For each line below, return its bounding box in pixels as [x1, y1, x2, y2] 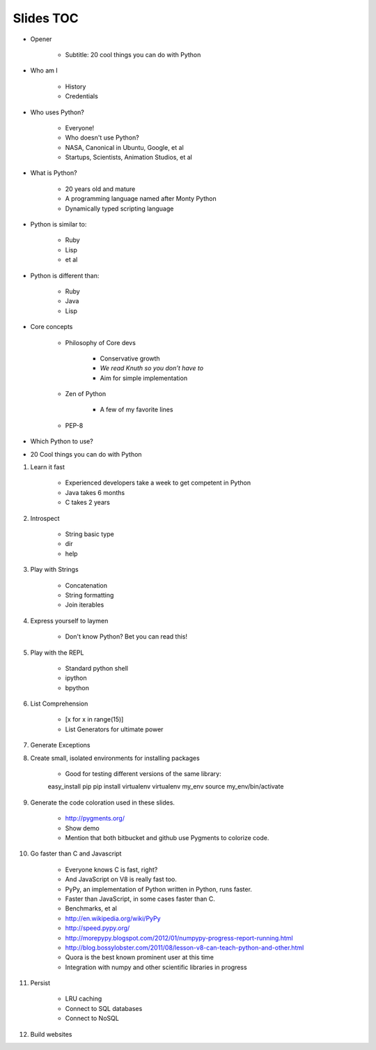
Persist [30, 979, 51, 987]
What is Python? [30, 169, 77, 177]
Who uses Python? [30, 108, 85, 116]
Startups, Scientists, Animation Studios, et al [65, 153, 193, 162]
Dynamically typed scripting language [65, 204, 174, 213]
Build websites [30, 1030, 72, 1038]
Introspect [30, 514, 60, 522]
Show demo [65, 823, 100, 832]
